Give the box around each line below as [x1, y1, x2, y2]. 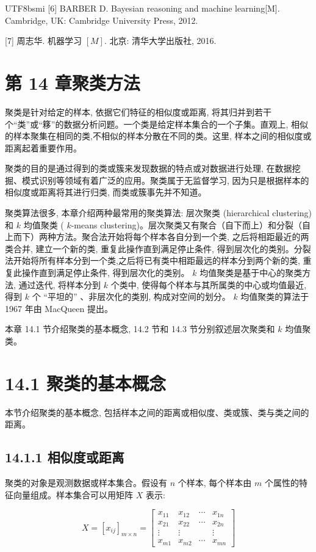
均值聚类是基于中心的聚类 [199, 266, 303, 279]
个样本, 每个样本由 [178, 476, 252, 489]
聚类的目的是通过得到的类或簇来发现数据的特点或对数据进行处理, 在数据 [5, 162, 292, 175]
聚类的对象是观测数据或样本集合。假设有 [5, 476, 167, 489]
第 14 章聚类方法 [5, 70, 140, 95]
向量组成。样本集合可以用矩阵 [13, 488, 133, 501]
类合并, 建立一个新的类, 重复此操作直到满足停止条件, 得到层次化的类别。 [5, 242, 294, 255]
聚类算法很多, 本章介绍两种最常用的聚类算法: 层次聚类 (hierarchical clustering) [5, 206, 312, 219]
